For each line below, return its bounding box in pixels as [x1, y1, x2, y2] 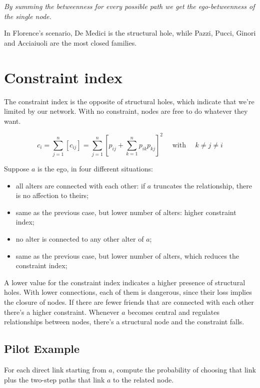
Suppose [4, 163, 29, 174]
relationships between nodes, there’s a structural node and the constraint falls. [4, 316, 244, 327]
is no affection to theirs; [15, 190, 89, 201]
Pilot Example [4, 341, 80, 356]
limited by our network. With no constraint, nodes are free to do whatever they [4, 106, 248, 116]
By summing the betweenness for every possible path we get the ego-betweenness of [4, 1, 255, 11]
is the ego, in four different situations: [37, 163, 153, 174]
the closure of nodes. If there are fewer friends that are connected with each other [4, 297, 254, 307]
